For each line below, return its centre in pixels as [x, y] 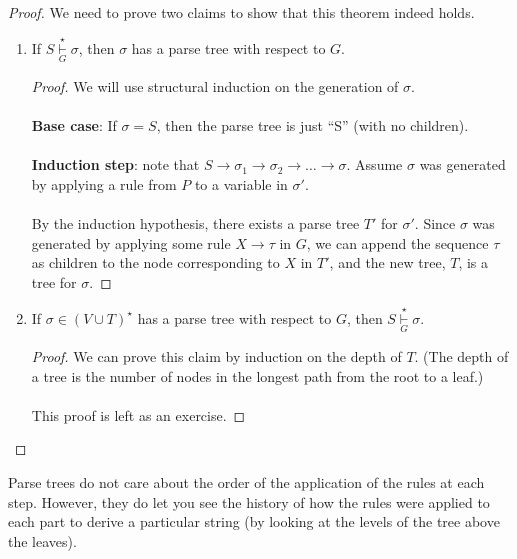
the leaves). [42, 540]
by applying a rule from [104, 184]
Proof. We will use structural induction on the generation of [215, 86]
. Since [435, 223]
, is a [473, 262]
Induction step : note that [115, 164]
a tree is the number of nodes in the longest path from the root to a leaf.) [257, 375]
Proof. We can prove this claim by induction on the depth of [216, 356]
